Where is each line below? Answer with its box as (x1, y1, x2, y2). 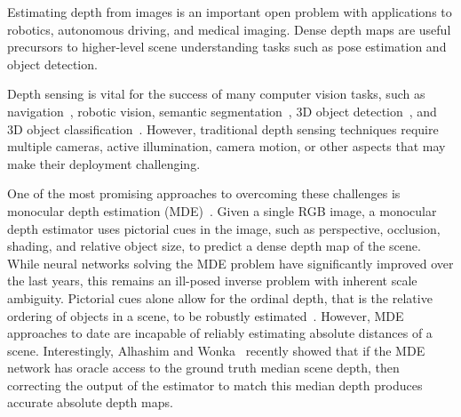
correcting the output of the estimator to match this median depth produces (7, 375, 423, 394)
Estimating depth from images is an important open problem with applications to (7, 3, 452, 20)
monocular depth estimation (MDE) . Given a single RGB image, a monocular (7, 201, 437, 220)
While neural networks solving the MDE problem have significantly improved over (7, 253, 454, 272)
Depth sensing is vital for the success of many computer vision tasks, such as (7, 84, 425, 103)
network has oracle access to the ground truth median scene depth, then (7, 358, 400, 377)
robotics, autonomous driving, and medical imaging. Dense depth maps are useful (7, 20, 451, 38)
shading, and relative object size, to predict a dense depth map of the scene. (7, 237, 421, 255)
